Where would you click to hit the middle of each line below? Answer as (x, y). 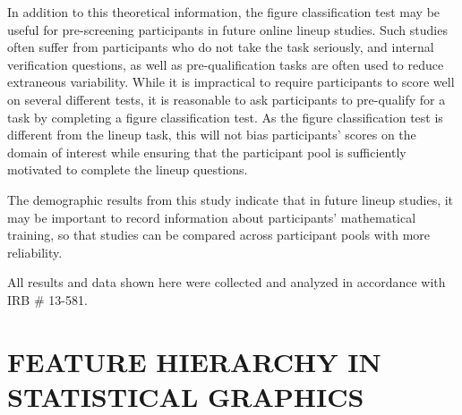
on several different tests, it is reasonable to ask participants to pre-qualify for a (227, 99)
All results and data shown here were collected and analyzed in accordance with (227, 282)
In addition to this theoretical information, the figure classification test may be (224, 12)
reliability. (35, 252)
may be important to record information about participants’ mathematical (212, 217)
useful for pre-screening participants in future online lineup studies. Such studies (227, 29)
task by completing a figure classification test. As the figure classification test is (225, 117)
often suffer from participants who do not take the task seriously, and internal (221, 47)
